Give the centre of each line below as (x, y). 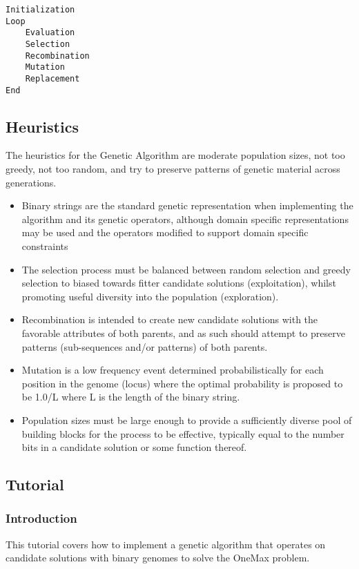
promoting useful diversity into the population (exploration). (150, 296)
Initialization (40, 10)
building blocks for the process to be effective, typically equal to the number (183, 433)
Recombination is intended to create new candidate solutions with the (170, 319)
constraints (45, 246)
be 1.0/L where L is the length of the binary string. (131, 397)
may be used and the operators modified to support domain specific (165, 232)
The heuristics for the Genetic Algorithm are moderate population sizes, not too (175, 155)
